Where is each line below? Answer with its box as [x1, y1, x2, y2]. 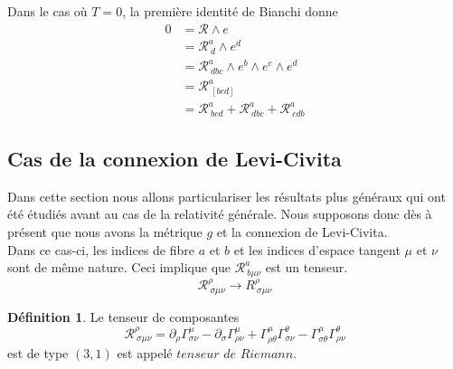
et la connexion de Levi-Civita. [216, 222, 388, 241]
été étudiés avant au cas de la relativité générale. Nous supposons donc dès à [7, 204, 432, 223]
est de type [7, 344, 69, 363]
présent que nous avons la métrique [7, 222, 203, 241]
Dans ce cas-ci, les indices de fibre [7, 240, 194, 259]
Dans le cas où [7, 2, 88, 20]
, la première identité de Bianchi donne [122, 2, 338, 20]
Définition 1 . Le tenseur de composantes [7, 307, 240, 326]
